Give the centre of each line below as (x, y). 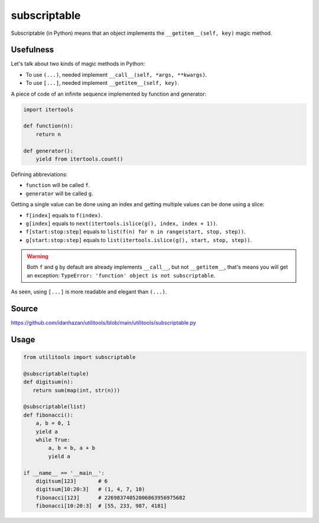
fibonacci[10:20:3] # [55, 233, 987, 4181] (101, 506)
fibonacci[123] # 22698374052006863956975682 (110, 498)
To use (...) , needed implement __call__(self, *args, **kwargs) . (116, 74)
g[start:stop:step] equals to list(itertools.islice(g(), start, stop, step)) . (139, 240)
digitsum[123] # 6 (72, 481)
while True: (53, 440)
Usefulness (32, 50)
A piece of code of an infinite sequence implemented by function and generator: (109, 94)
